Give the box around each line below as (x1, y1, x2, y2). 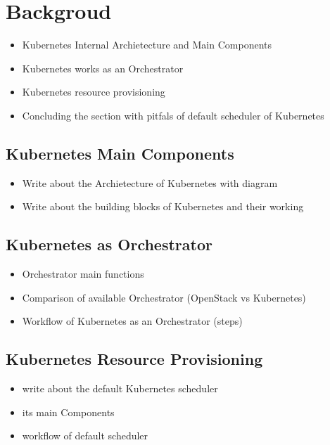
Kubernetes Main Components (6, 142, 234, 164)
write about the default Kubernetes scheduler (22, 381, 218, 396)
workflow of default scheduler (22, 428, 148, 443)
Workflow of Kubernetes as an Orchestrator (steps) (22, 314, 243, 328)
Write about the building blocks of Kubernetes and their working (22, 199, 304, 214)
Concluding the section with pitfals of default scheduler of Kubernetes (22, 108, 324, 122)
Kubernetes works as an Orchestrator (22, 60, 184, 75)
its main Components (22, 404, 115, 419)
